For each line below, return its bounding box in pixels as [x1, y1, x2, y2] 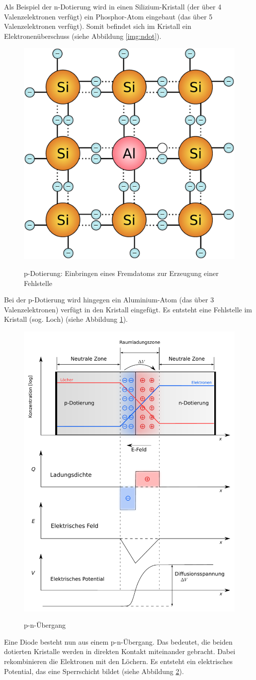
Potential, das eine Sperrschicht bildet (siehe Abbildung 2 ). [4, 666, 184, 676]
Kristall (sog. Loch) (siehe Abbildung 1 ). [4, 314, 128, 324]
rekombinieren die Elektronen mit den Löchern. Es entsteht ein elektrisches [4, 656, 233, 666]
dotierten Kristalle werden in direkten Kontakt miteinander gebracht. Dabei [4, 646, 236, 657]
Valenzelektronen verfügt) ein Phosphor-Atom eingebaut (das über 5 [4, 11, 213, 21]
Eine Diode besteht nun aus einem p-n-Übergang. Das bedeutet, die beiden [4, 636, 233, 647]
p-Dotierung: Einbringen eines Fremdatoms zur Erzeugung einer [24, 268, 219, 278]
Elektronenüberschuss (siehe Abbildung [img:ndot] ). [4, 30, 162, 41]
